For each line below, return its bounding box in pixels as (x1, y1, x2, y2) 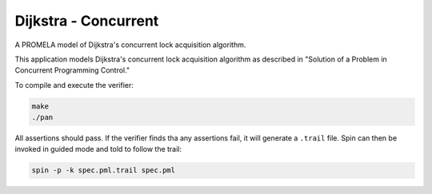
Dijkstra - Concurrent (14, 12, 159, 30)
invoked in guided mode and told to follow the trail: (14, 145, 182, 154)
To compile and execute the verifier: (14, 80, 134, 89)
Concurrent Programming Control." (14, 65, 130, 75)
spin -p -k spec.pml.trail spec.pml (31, 166, 176, 175)
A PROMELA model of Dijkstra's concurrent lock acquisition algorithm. (14, 40, 246, 49)
